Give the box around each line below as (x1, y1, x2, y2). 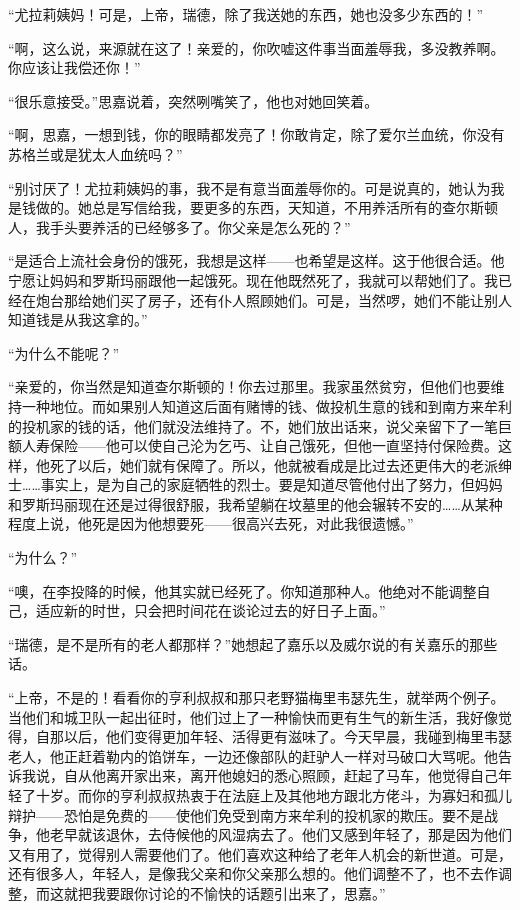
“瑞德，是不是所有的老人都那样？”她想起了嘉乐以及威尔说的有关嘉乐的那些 (8, 633, 498, 654)
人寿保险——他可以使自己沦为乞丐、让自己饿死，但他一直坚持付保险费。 (21, 435, 498, 456)
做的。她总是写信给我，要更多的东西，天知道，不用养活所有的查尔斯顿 (35, 197, 498, 218)
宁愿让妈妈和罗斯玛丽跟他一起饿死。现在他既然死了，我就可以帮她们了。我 (8, 269, 498, 290)
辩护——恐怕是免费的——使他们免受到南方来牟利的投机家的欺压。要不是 (8, 804, 484, 825)
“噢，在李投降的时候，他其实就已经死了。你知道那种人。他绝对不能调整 (8, 580, 477, 601)
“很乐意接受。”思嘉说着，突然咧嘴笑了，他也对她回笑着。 (8, 90, 379, 111)
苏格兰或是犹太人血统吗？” (8, 143, 183, 164)
